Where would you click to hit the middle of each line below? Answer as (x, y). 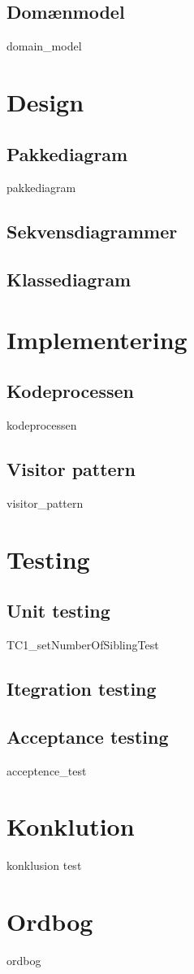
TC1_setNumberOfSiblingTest (83, 645)
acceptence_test (47, 770)
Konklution (71, 826)
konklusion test (44, 865)
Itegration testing (82, 689)
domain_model (44, 46)
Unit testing (58, 611)
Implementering (97, 339)
